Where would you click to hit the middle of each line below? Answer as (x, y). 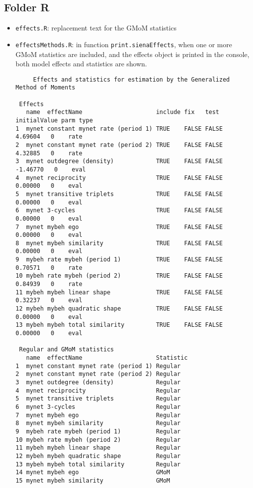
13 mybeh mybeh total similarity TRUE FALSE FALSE (119, 325)
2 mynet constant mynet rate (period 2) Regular (98, 374)
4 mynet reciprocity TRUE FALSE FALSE (119, 178)
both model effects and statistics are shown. (81, 64)
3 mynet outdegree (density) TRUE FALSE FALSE (119, 161)
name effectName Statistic (107, 358)
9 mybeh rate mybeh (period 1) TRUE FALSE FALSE (119, 260)
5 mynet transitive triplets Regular (98, 399)
